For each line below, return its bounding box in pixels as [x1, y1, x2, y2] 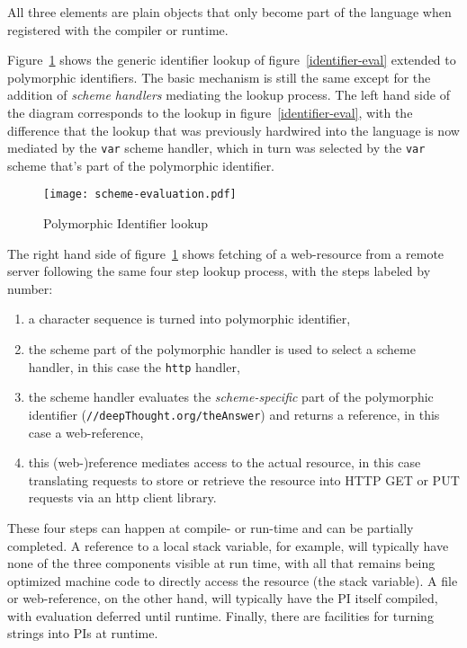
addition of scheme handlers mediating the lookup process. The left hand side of [7, 85, 450, 104]
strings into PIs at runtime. [7, 624, 158, 643]
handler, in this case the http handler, [28, 357, 240, 376]
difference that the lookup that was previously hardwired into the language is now [7, 120, 460, 139]
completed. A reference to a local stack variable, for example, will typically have [7, 536, 449, 555]
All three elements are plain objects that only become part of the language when [7, 3, 452, 21]
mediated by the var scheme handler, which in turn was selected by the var [7, 138, 426, 157]
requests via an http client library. [28, 488, 217, 507]
